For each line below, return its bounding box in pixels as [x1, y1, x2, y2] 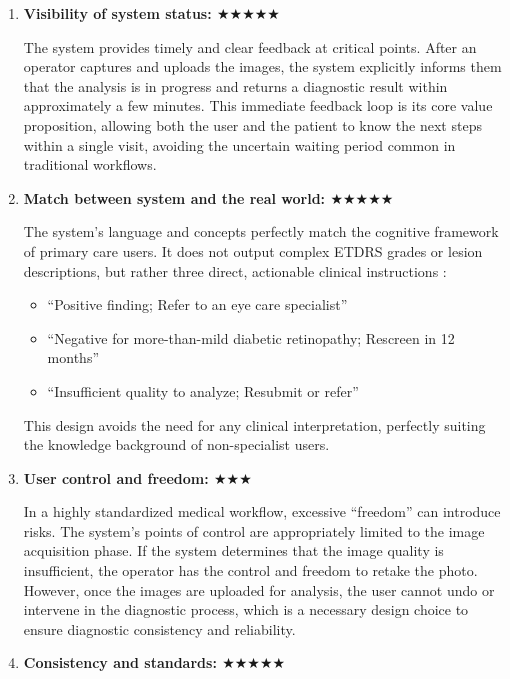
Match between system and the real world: [23, 187, 326, 208]
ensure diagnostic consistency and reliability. [23, 618, 296, 639]
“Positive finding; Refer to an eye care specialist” [47, 294, 348, 315]
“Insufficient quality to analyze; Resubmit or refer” [47, 380, 359, 401]
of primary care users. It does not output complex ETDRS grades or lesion [23, 240, 483, 261]
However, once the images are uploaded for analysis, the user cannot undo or [23, 579, 495, 600]
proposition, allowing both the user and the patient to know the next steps [23, 114, 482, 135]
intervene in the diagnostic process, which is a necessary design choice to [23, 599, 469, 620]
